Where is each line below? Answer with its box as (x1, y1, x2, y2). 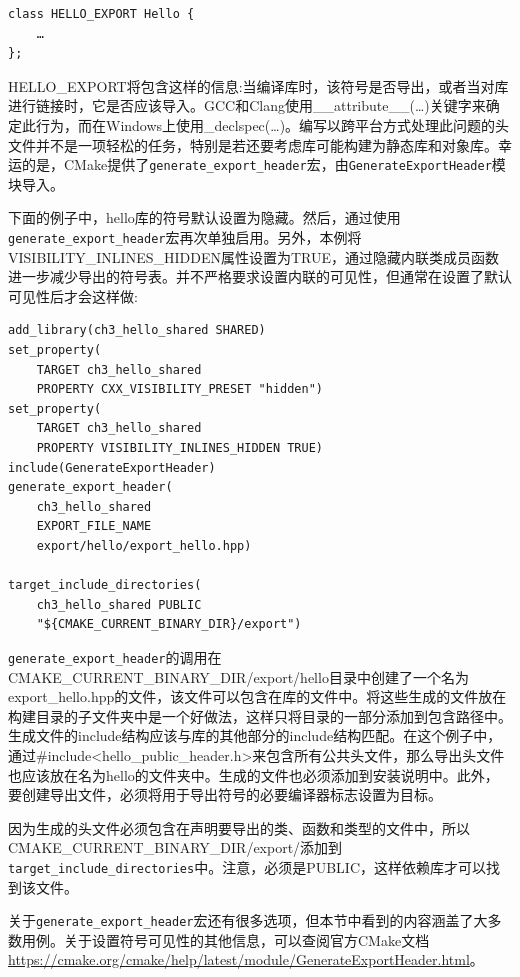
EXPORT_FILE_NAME (36, 519, 152, 534)
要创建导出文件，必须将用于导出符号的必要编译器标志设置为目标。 (8, 784, 442, 805)
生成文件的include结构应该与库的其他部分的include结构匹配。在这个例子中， (8, 725, 502, 746)
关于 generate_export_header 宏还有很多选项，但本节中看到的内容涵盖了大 (8, 910, 488, 931)
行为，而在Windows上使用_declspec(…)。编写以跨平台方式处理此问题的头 (35, 114, 510, 135)
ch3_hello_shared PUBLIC (36, 597, 202, 612)
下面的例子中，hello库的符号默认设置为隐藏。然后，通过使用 (8, 207, 401, 228)
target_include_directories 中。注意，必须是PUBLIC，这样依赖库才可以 (8, 856, 486, 877)
